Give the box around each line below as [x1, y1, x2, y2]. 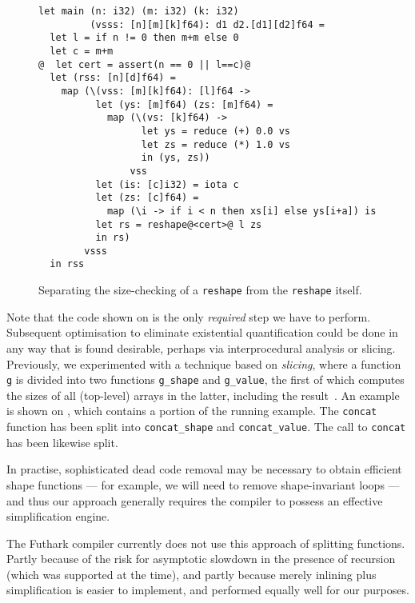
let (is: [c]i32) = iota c [95, 178, 239, 190]
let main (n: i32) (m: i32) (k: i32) [38, 6, 239, 17]
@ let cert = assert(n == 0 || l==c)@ [38, 58, 250, 70]
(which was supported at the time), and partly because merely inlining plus [6, 565, 377, 582]
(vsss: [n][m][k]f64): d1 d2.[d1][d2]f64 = [90, 18, 325, 30]
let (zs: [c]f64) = [95, 192, 199, 204]
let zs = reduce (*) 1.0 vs [141, 138, 290, 150]
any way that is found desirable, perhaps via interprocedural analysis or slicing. [6, 339, 396, 356]
